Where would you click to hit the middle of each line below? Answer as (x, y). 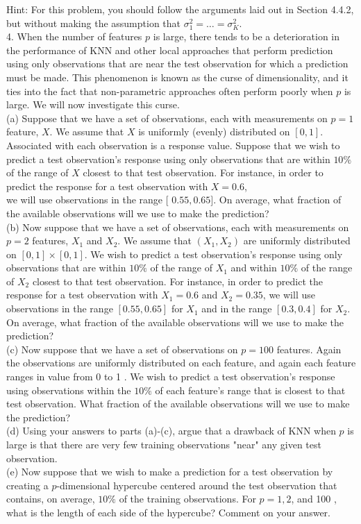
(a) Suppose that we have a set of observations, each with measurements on (167, 118)
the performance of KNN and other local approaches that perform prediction (170, 50)
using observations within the (69, 390)
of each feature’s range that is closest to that (250, 390)
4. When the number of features (74, 36)
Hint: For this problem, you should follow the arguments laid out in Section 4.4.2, (180, 9)
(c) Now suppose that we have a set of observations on (122, 349)
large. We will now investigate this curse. (93, 104)
